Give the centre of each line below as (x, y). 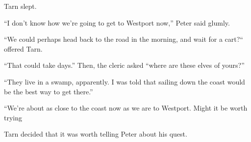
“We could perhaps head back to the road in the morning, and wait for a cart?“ (124, 39)
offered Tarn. (23, 48)
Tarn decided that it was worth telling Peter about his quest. (96, 134)
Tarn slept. (20, 6)
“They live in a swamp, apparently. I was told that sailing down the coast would (125, 81)
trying (13, 117)
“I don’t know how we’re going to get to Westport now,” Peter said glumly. (117, 22)
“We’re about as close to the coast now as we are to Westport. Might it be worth (126, 108)
